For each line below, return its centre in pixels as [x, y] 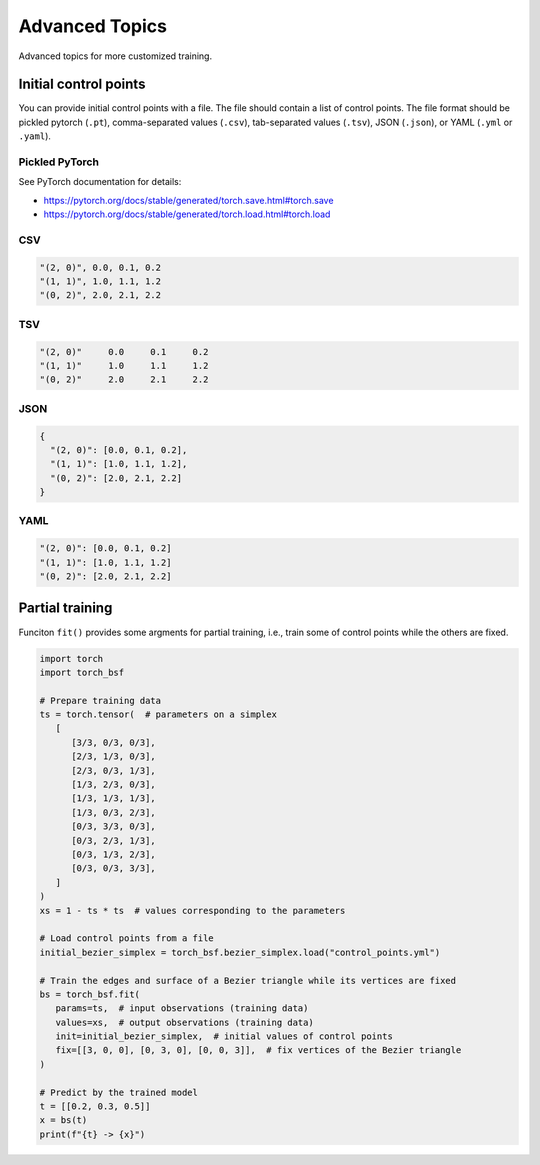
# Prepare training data [100, 700]
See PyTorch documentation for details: [100, 182]
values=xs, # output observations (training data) [184, 1022]
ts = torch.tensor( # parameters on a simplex [158, 714]
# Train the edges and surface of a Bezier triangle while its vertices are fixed [248, 980]
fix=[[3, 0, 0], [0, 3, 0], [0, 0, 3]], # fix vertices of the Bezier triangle [258, 1050]
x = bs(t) [63, 1120]
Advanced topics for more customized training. [115, 56]
